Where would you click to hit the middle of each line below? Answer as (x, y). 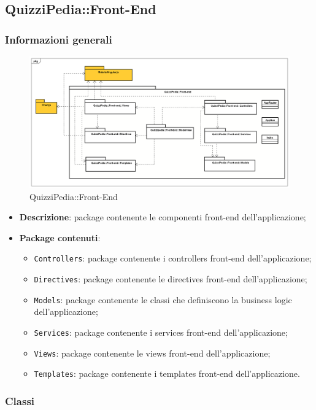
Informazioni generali (59, 39)
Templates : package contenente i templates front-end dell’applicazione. (167, 373)
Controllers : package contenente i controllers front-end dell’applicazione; (173, 258)
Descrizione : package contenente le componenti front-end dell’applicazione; (163, 217)
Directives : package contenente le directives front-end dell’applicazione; (171, 279)
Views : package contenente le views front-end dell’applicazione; (152, 353)
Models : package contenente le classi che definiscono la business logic (163, 299)
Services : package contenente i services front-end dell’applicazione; (161, 332)
